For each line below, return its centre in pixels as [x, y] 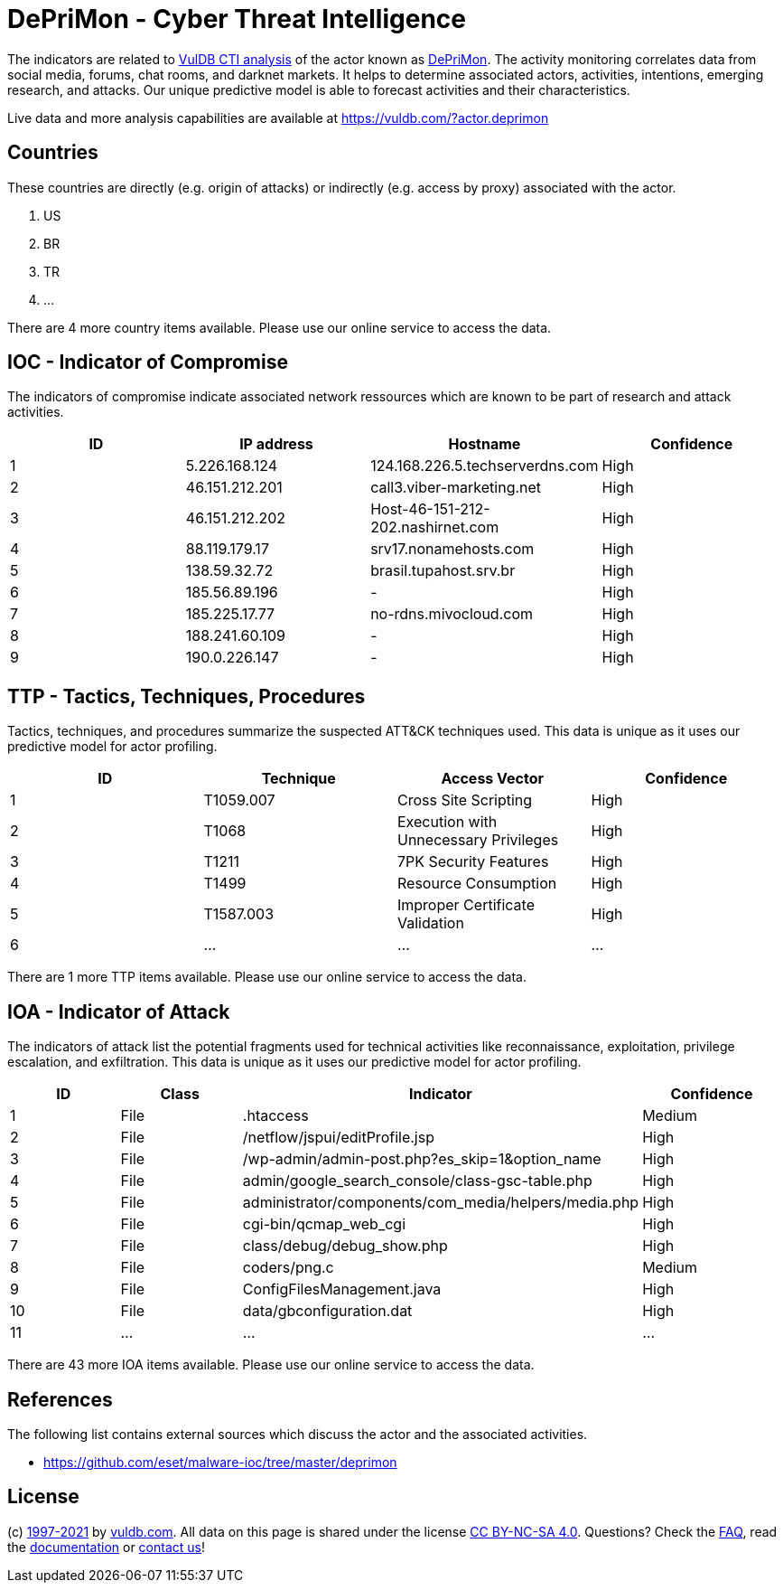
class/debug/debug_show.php [345, 1246]
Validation [431, 923]
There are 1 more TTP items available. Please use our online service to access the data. [267, 977]
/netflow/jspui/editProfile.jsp [338, 1138]
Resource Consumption [477, 884]
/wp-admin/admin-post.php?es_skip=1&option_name [422, 1159]
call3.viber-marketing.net [456, 488]
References [60, 1399]
